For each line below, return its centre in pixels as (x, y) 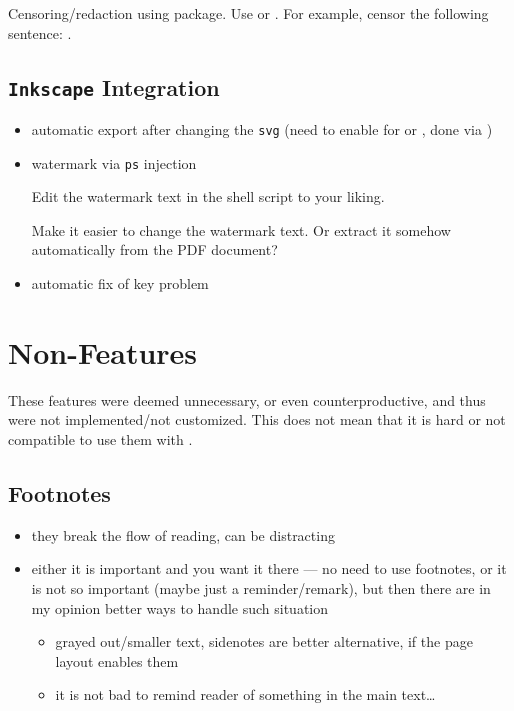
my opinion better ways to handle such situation (180, 607)
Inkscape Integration (114, 86)
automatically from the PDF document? (154, 249)
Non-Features (103, 351)
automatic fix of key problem (120, 283)
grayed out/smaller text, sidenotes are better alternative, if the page (264, 641)
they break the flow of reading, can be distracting (183, 534)
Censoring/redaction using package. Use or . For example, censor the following (248, 13)
